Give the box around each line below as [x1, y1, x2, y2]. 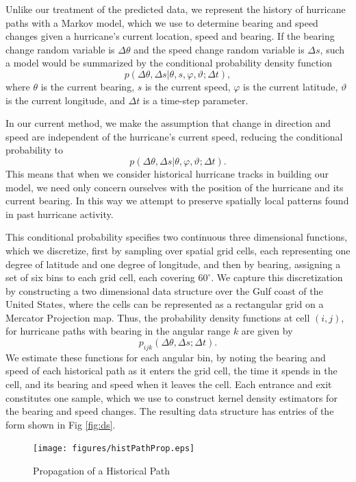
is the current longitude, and [5, 93, 125, 107]
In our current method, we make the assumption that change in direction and [5, 116, 331, 130]
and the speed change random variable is [133, 42, 305, 56]
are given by [241, 324, 293, 338]
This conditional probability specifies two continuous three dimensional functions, [5, 230, 348, 244]
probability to [5, 143, 64, 157]
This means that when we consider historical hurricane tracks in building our [5, 166, 329, 180]
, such [320, 42, 345, 56]
